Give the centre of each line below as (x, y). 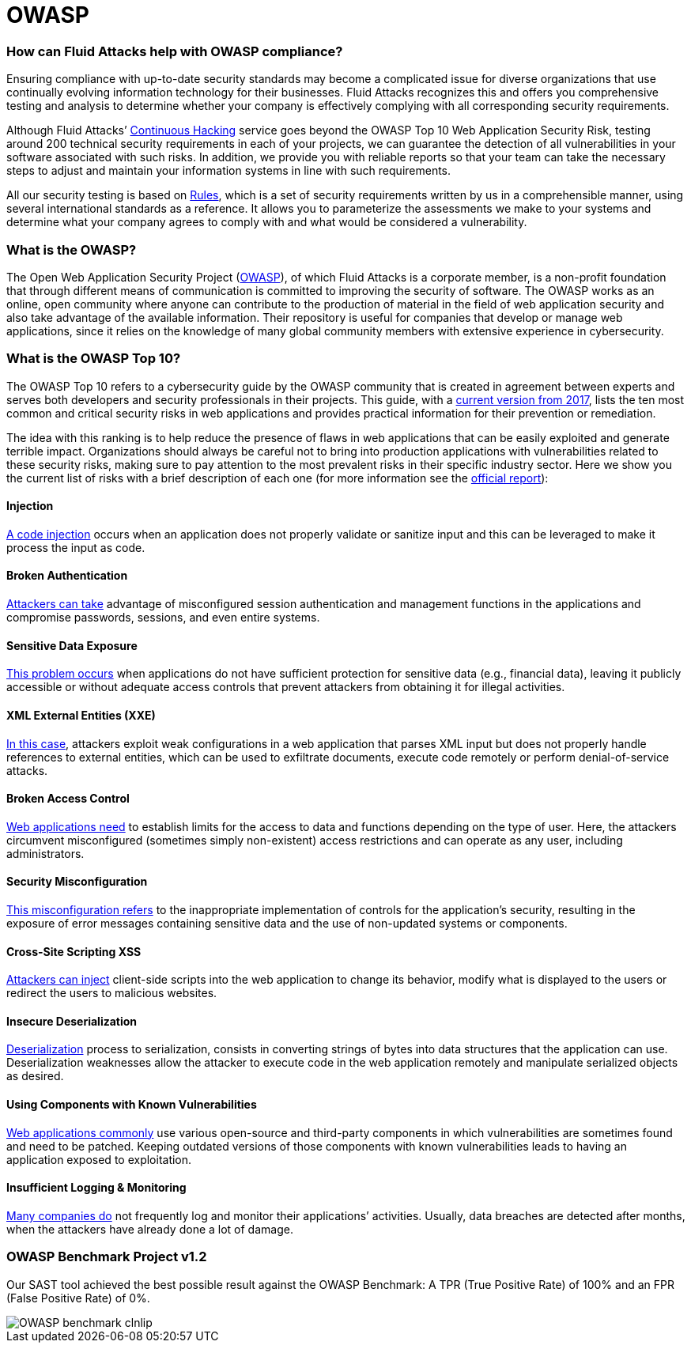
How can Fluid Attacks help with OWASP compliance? (175, 51)
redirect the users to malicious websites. (112, 993)
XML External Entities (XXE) (81, 715)
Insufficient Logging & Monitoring (96, 1188)
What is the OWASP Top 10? (94, 359)
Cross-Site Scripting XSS (74, 951)
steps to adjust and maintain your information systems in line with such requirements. (229, 171)
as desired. (35, 1076)
